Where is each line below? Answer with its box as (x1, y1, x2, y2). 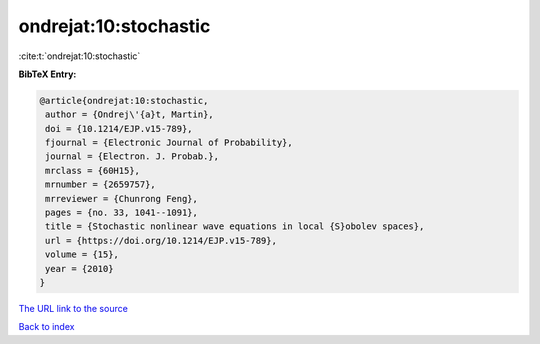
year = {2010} (45, 263, 114, 274)
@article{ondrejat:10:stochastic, (39, 95, 209, 106)
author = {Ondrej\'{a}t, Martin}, (45, 109, 214, 120)
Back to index (18, 321, 75, 333)
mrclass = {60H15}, (45, 165, 140, 176)
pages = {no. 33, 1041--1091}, (45, 207, 199, 219)
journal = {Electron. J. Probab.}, (45, 151, 220, 162)
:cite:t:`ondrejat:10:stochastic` (18, 50, 141, 62)
